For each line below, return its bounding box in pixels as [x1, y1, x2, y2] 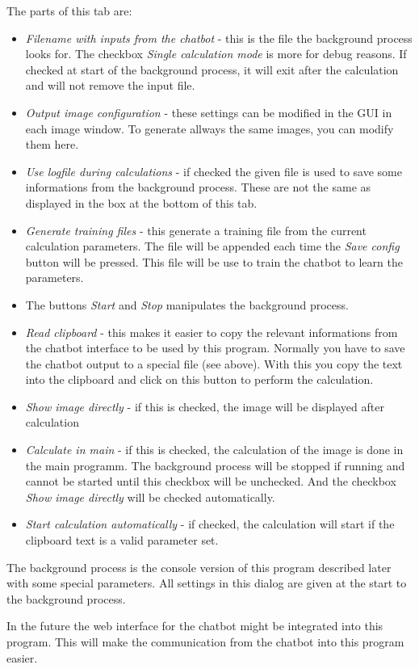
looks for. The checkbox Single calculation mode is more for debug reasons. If [25, 45, 407, 62]
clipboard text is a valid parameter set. [25, 532, 219, 549]
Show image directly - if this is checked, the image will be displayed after [25, 398, 384, 414]
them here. [25, 136, 79, 153]
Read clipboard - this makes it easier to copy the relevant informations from [25, 323, 398, 340]
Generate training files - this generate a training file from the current [25, 221, 367, 238]
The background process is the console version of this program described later [6, 558, 392, 575]
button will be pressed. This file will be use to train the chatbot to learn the [25, 253, 403, 270]
